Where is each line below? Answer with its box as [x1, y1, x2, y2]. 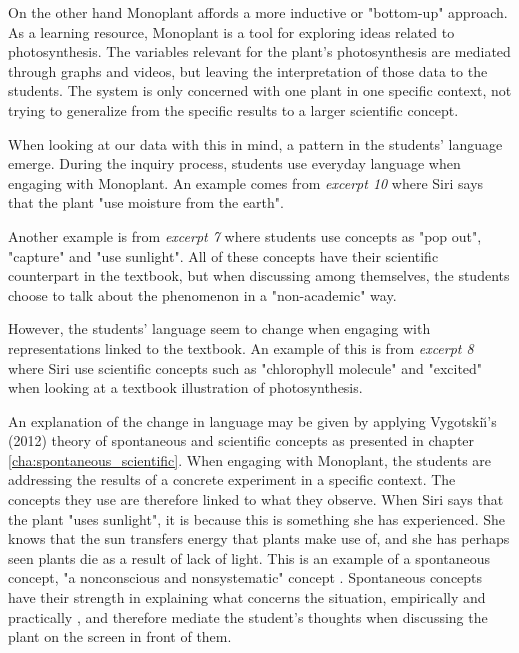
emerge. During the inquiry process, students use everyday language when [8, 153, 461, 174]
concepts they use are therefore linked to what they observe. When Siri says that [8, 489, 504, 510]
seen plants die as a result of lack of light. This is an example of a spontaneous [8, 547, 491, 568]
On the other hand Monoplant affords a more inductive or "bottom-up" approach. [8, 2, 508, 22]
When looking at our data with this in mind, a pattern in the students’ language [8, 133, 503, 154]
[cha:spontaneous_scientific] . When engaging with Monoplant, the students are [8, 449, 492, 470]
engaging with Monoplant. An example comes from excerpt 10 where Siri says [8, 172, 484, 193]
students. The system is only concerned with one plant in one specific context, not [8, 80, 512, 101]
